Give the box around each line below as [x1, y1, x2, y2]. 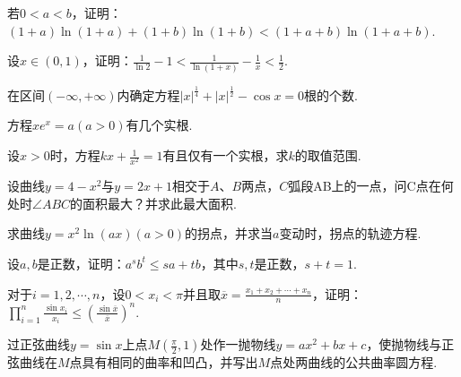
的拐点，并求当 [185, 224, 274, 243]
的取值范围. [294, 146, 361, 165]
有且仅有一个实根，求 [162, 146, 289, 165]
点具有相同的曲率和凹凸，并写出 [69, 353, 258, 372]
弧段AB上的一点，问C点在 [288, 176, 441, 195]
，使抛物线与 [366, 335, 442, 354]
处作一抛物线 [200, 335, 276, 354]
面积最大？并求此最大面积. [83, 193, 237, 212]
